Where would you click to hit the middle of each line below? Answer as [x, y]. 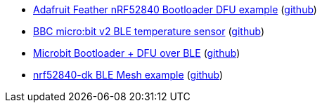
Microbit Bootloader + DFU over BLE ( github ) [137, 53]
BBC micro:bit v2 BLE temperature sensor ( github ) [149, 31]
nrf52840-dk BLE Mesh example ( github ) [128, 75]
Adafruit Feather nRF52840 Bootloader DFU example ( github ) [175, 9]
